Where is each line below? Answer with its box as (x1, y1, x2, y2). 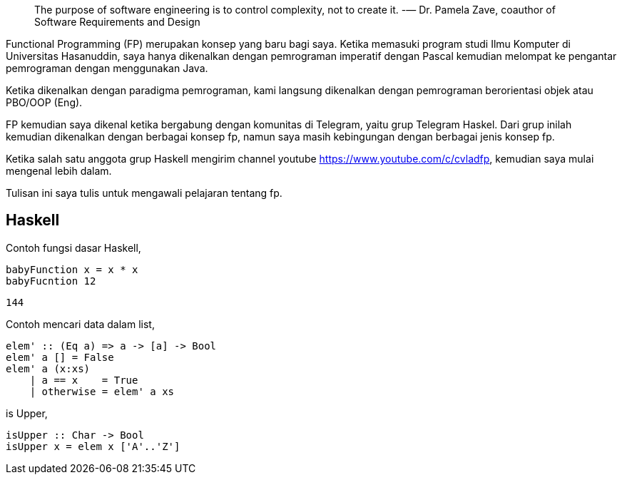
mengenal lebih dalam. (6, 165, 112, 177)
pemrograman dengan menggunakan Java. (6, 62, 208, 74)
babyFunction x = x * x (6, 263, 138, 275)
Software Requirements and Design (34, 16, 200, 28)
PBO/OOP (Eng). (6, 96, 83, 108)
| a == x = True (29, 374, 138, 386)
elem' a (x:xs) (6, 362, 91, 374)
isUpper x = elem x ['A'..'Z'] (6, 440, 180, 452)
